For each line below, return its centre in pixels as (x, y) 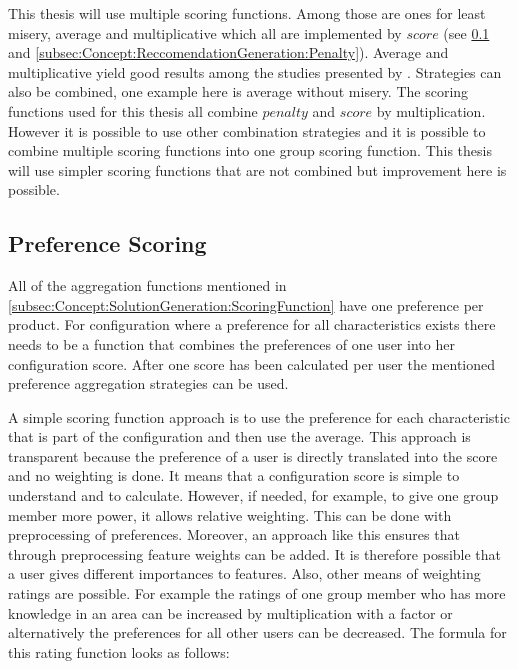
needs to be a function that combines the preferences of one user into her (231, 343)
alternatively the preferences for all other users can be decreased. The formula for (257, 632)
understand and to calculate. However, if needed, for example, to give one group (253, 495)
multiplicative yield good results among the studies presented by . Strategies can (255, 71)
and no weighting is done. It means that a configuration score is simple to (234, 475)
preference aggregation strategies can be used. (148, 383)
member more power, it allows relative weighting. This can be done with (230, 514)
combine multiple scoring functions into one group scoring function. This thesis (250, 150)
